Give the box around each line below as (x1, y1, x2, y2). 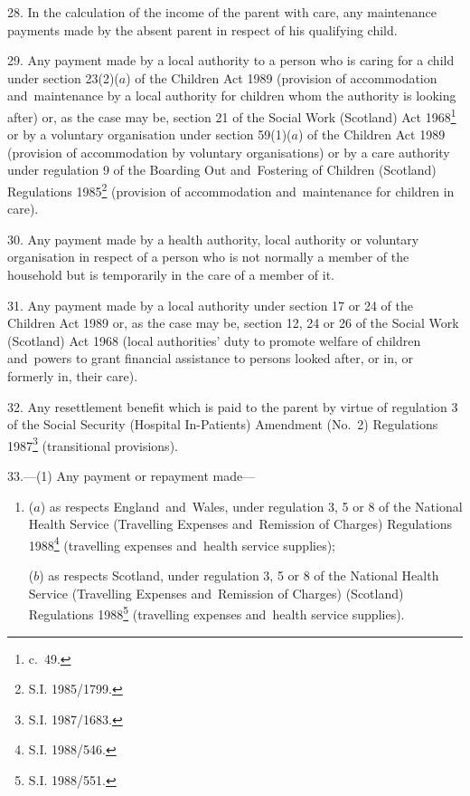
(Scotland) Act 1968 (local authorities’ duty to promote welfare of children (7, 331, 421, 350)
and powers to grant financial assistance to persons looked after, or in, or (7, 349, 414, 368)
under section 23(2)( (7, 68, 119, 87)
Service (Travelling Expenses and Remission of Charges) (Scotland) (28, 583, 404, 602)
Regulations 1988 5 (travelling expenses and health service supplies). (28, 602, 405, 623)
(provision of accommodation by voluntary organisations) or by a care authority (7, 142, 450, 161)
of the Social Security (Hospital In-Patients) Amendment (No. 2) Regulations (7, 415, 438, 434)
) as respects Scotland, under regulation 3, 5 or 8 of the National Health (39, 566, 439, 585)
